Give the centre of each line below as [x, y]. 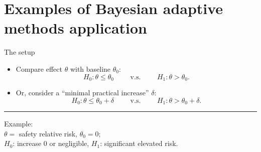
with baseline [90, 68]
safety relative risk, [48, 133]
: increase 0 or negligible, [51, 143]
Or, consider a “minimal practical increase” [82, 92]
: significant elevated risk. [139, 143]
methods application [76, 28]
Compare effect [39, 68]
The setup [20, 52]
